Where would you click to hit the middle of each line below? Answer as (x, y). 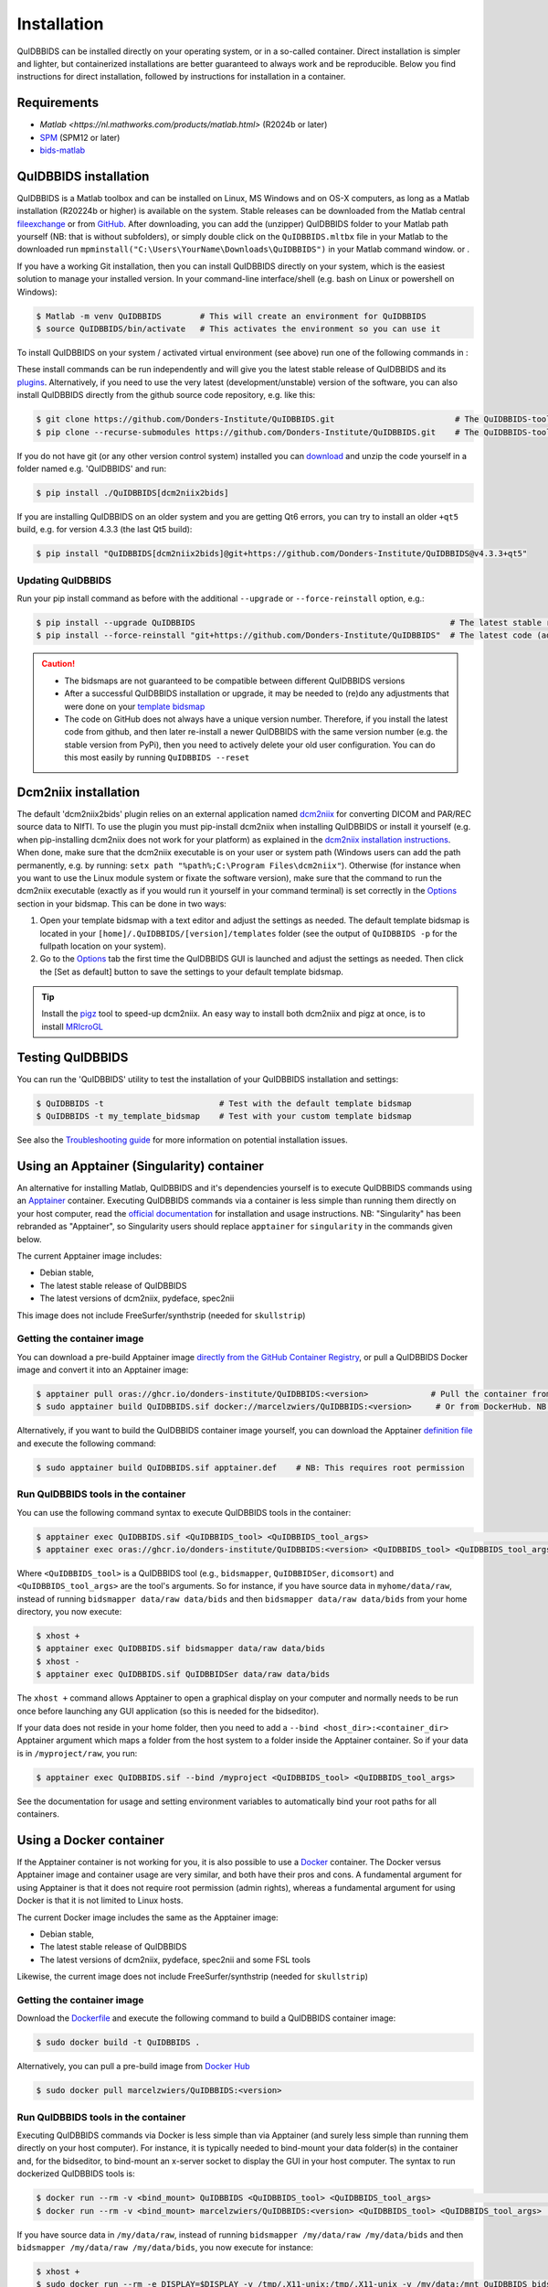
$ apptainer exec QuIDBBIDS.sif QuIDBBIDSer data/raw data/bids (183, 1675)
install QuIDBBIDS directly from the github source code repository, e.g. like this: (166, 395)
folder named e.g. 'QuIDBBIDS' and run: (92, 468)
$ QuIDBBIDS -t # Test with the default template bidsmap (224, 1103)
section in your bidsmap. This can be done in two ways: (122, 903)
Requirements (58, 103)
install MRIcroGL (73, 1026)
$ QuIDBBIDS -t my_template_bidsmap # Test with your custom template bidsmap (224, 1117)
